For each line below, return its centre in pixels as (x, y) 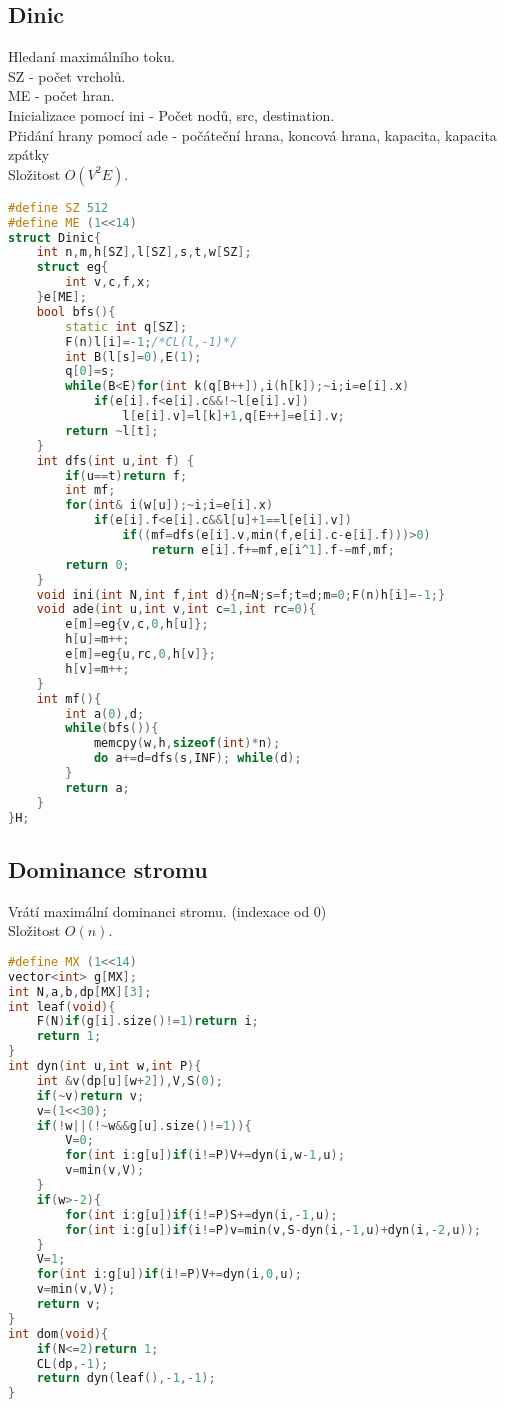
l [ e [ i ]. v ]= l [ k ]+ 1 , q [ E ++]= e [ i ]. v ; (233, 416)
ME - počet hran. (61, 95)
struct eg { (72, 267)
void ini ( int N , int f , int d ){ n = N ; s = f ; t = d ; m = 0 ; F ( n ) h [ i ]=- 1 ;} (241, 594)
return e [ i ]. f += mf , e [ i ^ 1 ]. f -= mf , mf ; (273, 549)
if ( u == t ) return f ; (126, 475)
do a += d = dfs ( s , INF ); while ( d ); (197, 758)
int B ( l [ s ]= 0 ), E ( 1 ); (133, 356)
